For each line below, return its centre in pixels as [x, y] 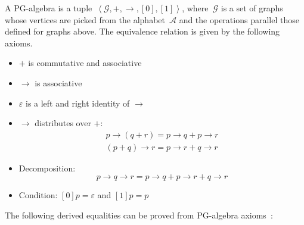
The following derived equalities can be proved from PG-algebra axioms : [139, 215]
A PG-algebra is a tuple [49, 8]
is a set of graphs [252, 8]
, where [195, 8]
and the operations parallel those [239, 19]
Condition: [38, 195]
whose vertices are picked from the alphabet [85, 19]
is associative [58, 82]
